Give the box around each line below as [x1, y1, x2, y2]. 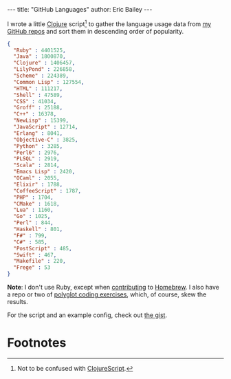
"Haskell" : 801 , [13, 226, 63, 233]
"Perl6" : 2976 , [13, 149, 60, 156]
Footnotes [7, 335, 67, 351]
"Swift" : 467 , [13, 251, 57, 259]
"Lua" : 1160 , [13, 206, 54, 214]
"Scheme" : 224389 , [13, 72, 69, 80]
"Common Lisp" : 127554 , [13, 78, 85, 85]
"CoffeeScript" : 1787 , [13, 187, 81, 194]
